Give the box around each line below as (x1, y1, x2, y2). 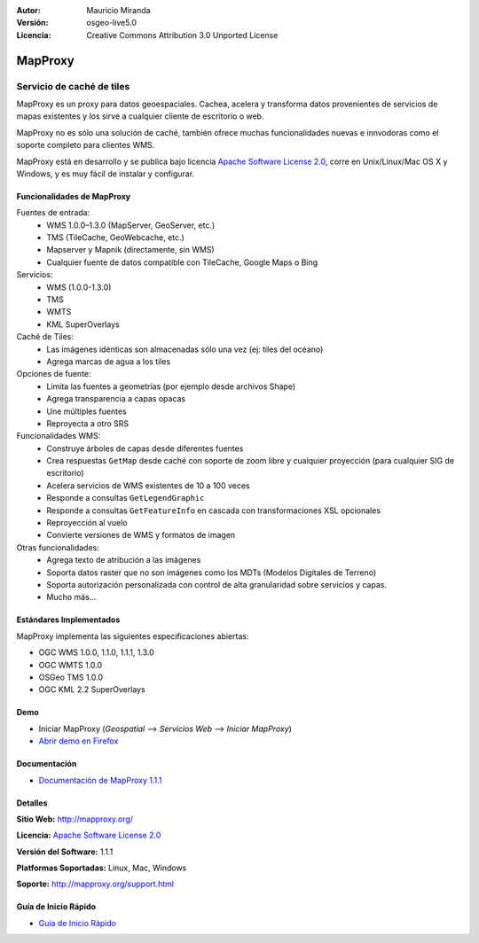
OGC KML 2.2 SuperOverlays (38, 684, 145, 695)
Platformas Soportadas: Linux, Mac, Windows (16, 862, 187, 873)
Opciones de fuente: (16, 369, 92, 379)
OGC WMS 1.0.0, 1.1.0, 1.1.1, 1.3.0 (38, 647, 154, 658)
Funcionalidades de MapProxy (16, 191, 131, 201)
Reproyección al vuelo (46, 518, 128, 528)
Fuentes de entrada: (16, 207, 90, 218)
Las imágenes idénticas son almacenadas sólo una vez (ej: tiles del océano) (46, 344, 324, 355)
